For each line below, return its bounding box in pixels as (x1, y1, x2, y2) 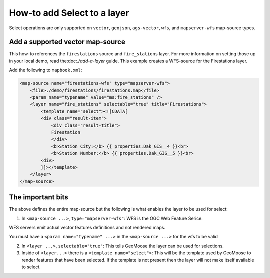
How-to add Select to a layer (9, 7, 129, 18)
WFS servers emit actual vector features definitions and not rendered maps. (9, 224, 166, 230)
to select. (21, 264, 41, 270)
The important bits (9, 193, 68, 202)
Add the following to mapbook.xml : (9, 67, 82, 73)
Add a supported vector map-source (9, 38, 126, 46)
